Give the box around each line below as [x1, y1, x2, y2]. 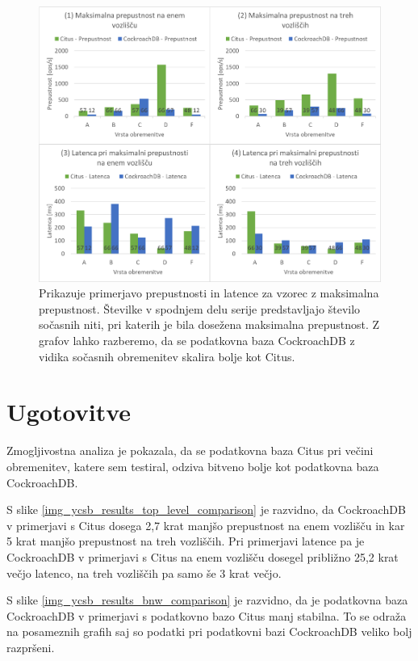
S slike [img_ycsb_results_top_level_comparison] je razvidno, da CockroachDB [6, 501, 406, 518]
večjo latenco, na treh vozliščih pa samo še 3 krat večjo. [6, 564, 282, 581]
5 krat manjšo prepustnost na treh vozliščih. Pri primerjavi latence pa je [6, 533, 365, 549]
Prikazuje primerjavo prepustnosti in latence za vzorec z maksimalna [39, 284, 379, 301]
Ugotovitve [6, 395, 132, 428]
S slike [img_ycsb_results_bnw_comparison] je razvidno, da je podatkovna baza [6, 592, 408, 608]
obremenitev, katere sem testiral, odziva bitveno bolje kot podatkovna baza [6, 457, 379, 474]
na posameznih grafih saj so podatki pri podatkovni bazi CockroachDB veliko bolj [6, 623, 412, 640]
